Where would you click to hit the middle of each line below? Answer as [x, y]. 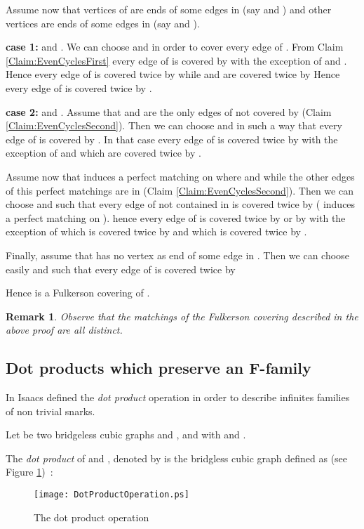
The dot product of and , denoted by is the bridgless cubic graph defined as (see [177, 458]
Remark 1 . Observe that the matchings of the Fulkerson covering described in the [182, 316]
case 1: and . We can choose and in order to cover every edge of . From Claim [175, 47]
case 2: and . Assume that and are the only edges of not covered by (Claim [169, 111]
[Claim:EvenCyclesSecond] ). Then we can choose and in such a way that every [174, 125]
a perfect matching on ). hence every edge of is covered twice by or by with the [176, 217]
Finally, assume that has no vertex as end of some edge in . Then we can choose [177, 255]
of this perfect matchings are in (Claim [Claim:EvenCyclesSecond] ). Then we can [180, 190]
